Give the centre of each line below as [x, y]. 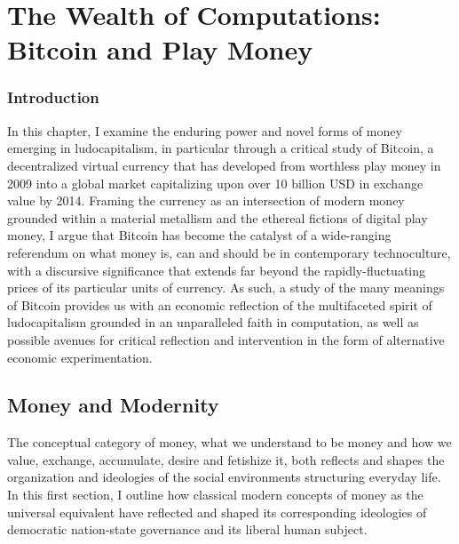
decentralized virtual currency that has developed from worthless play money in [224, 165]
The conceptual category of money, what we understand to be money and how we [229, 442]
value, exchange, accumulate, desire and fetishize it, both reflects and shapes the [226, 459]
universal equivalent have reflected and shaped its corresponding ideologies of [217, 512]
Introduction [53, 97]
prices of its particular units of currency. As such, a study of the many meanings [226, 288]
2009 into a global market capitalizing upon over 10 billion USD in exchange [215, 183]
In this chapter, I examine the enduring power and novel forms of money [205, 130]
